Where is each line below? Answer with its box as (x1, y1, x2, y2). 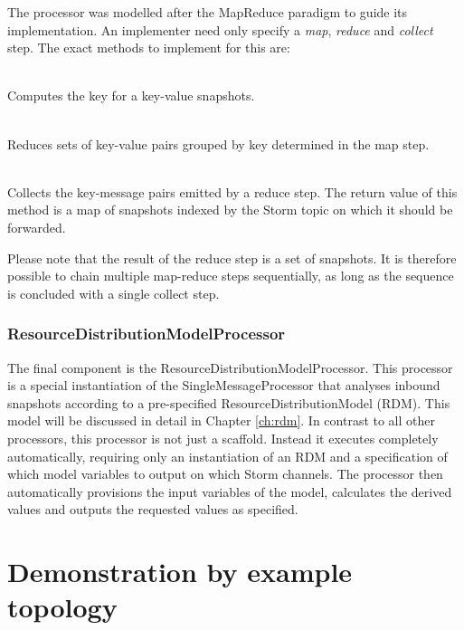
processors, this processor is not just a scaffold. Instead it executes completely (7, 428, 439, 447)
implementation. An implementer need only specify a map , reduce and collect (7, 20, 433, 39)
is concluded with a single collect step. (7, 283, 220, 302)
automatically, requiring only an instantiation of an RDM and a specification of (7, 446, 448, 465)
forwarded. (7, 217, 66, 236)
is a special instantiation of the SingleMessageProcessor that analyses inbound (7, 376, 440, 395)
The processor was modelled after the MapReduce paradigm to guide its (7, 3, 408, 21)
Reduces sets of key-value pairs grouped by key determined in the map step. (7, 134, 430, 153)
